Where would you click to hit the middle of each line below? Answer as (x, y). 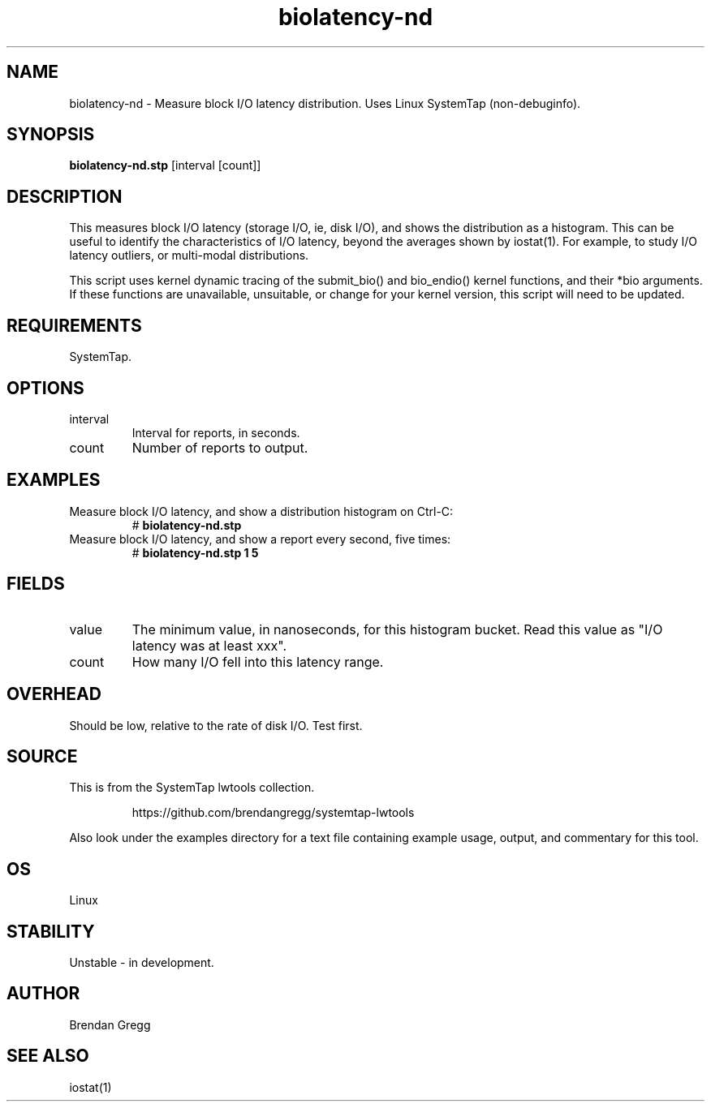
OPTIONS (45, 388)
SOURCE (42, 756)
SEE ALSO (48, 1056)
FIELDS (36, 584)
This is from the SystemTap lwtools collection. (192, 788)
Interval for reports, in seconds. (216, 432)
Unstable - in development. (142, 963)
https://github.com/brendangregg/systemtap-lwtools (273, 813)
